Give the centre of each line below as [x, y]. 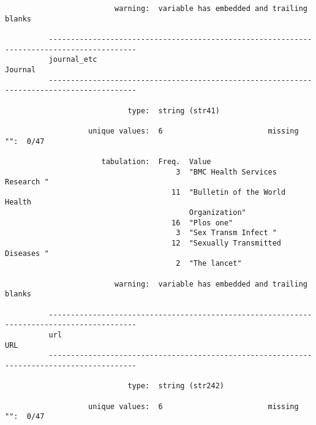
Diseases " [27, 253]
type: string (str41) [174, 111]
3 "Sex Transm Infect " [226, 233]
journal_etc [73, 60]
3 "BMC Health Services [226, 172]
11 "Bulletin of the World [229, 192]
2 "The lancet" [209, 264]
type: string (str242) [176, 386]
